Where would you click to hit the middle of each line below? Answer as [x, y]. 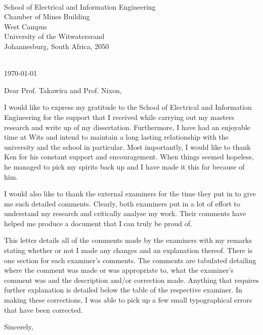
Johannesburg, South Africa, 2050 [57, 46]
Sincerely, [19, 327]
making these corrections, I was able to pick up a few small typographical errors [128, 300]
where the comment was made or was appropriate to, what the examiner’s [119, 270]
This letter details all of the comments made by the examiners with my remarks [128, 240]
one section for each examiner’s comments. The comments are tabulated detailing [130, 260]
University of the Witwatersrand [54, 36]
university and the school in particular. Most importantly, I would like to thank [127, 146]
